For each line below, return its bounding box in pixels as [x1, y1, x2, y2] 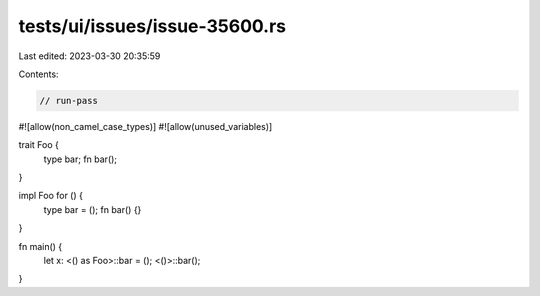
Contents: [18, 68, 59, 80]
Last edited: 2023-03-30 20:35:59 [18, 50, 161, 62]
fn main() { [18, 240, 63, 252]
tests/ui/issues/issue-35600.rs [18, 15, 287, 37]
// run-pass [39, 95, 99, 106]
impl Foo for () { [18, 190, 84, 202]
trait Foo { [18, 139, 60, 151]
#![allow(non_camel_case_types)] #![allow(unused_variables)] [18, 120, 273, 132]
